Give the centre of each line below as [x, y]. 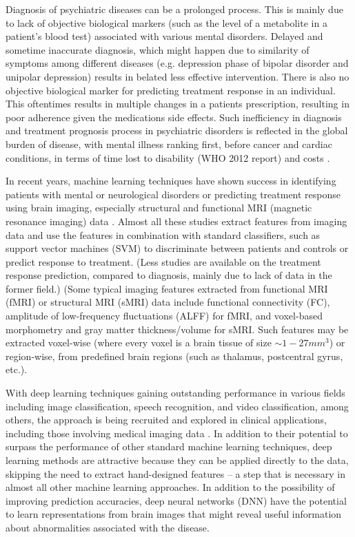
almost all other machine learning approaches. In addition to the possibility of [170, 487]
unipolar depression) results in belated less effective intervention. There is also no [177, 76]
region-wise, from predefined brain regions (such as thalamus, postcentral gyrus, [174, 356]
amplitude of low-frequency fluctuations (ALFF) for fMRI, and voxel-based [164, 316]
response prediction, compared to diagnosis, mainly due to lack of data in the [169, 275]
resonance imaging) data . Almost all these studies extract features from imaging [176, 221]
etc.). [17, 369]
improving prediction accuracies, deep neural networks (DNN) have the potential [176, 500]
